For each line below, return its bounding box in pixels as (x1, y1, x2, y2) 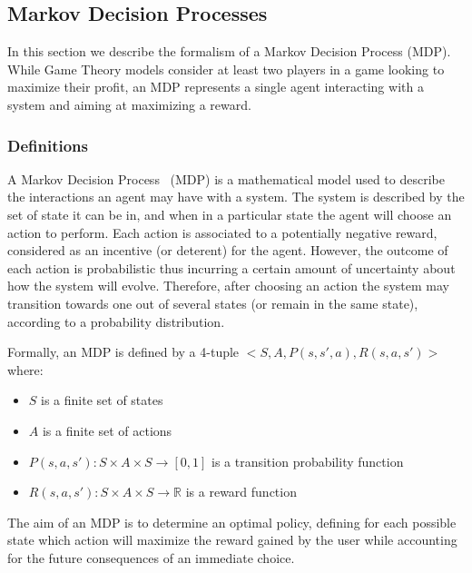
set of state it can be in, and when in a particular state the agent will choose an (7, 204, 452, 223)
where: (7, 360, 44, 379)
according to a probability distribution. (7, 311, 225, 331)
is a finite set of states (41, 390, 163, 410)
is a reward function (185, 482, 297, 501)
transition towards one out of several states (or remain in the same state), (7, 293, 418, 312)
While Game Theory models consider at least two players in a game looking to (7, 59, 445, 78)
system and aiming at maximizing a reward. (7, 94, 251, 114)
